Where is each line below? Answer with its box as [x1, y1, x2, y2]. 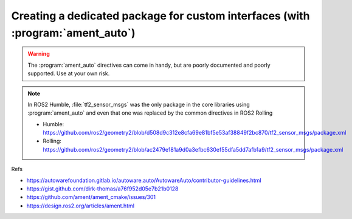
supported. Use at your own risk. [27, 70, 110, 77]
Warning [27, 50, 50, 58]
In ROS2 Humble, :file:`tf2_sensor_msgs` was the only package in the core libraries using [27, 101, 250, 108]
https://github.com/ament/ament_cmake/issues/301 [26, 194, 156, 201]
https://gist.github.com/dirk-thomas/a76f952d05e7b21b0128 [26, 185, 179, 192]
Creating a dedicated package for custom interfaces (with [11, 9, 310, 22]
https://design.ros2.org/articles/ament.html [26, 202, 135, 209]
